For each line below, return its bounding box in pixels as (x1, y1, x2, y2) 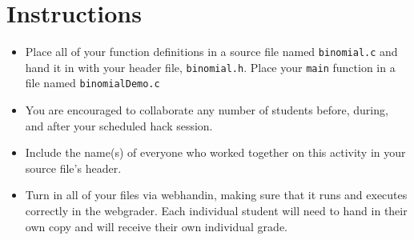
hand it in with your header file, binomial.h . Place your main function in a (25, 58, 396, 75)
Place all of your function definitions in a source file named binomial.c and (25, 43, 398, 60)
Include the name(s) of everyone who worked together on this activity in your (25, 144, 406, 161)
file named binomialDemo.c (25, 74, 160, 91)
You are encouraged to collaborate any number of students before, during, (25, 102, 388, 118)
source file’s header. (25, 159, 122, 176)
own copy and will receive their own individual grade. (25, 218, 287, 234)
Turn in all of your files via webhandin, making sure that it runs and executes (25, 186, 408, 203)
